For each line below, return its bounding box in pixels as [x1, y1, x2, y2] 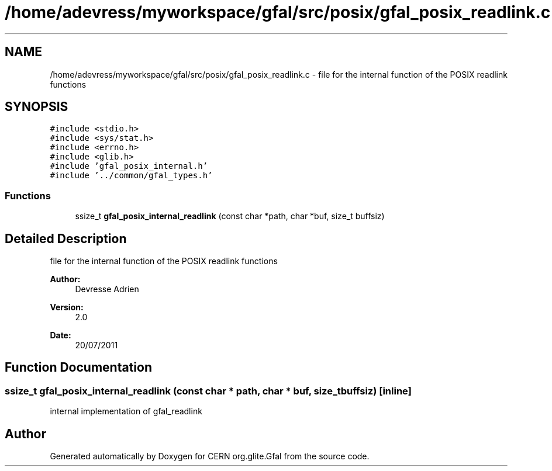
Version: [50, 302, 84, 313]
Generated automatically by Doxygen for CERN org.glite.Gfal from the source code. [50, 451, 370, 462]
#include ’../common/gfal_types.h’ [50, 171, 213, 181]
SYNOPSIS [5, 99, 68, 115]
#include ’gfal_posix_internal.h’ [50, 161, 208, 171]
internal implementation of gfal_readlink [50, 406, 202, 417]
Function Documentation [5, 360, 152, 375]
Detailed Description [5, 231, 127, 246]
